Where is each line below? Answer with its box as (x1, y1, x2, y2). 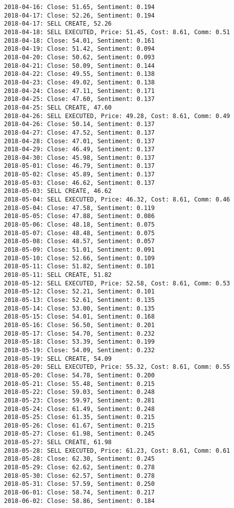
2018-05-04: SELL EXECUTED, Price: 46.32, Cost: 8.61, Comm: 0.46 (4, 196, 230, 204)
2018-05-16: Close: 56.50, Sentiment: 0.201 (4, 321, 155, 329)
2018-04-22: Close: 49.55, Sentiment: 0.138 (4, 70, 155, 78)
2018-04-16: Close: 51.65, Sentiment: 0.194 (4, 4, 155, 11)
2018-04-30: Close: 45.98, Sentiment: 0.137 (4, 154, 155, 161)
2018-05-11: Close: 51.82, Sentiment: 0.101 (4, 263, 155, 270)
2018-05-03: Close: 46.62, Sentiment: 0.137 (4, 179, 155, 186)
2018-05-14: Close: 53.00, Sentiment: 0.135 (4, 304, 155, 312)
